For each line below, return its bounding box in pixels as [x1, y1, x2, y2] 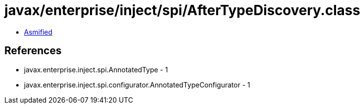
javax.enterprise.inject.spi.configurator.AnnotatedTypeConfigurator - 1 [24, 80, 250, 89]
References [4, 44, 62, 57]
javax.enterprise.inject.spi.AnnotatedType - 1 [24, 65, 168, 74]
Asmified [24, 27, 53, 36]
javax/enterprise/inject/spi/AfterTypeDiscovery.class [4, 2, 361, 19]
